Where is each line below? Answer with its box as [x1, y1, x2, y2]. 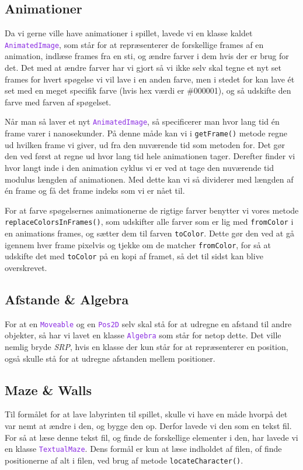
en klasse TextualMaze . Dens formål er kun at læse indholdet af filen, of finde [5, 442, 282, 455]
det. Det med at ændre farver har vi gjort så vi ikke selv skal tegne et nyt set [5, 61, 281, 74]
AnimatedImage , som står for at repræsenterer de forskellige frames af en [5, 38, 264, 50]
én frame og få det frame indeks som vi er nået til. [5, 184, 185, 197]
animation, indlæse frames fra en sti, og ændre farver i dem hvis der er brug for [5, 50, 289, 62]
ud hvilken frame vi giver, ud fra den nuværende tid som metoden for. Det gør [5, 138, 285, 150]
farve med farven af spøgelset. [5, 95, 112, 108]
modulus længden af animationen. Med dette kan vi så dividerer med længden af [5, 173, 294, 185]
